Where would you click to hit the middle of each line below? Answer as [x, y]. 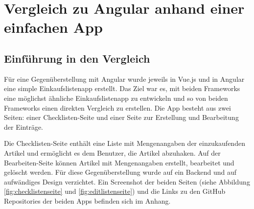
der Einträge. [24, 127]
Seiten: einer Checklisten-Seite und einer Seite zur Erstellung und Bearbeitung [121, 117]
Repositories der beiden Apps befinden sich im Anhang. [87, 200]
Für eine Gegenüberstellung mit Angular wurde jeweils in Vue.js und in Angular [124, 79]
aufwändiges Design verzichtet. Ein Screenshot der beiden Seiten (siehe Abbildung [127, 181]
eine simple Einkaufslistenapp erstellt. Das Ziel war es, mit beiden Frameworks [122, 88]
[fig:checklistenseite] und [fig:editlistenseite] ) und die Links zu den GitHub [115, 191]
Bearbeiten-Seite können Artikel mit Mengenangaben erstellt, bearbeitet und [119, 162]
